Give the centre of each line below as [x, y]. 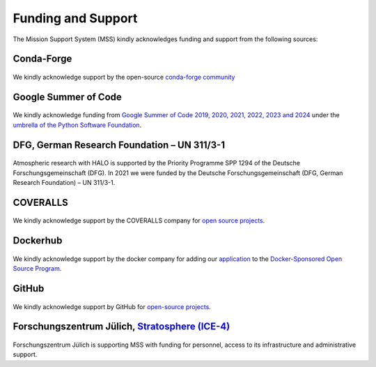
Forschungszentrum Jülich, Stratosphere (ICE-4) [122, 327]
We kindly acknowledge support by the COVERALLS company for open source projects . [139, 220]
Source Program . [37, 269]
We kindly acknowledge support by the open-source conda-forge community [124, 77]
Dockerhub [38, 241]
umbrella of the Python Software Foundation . [77, 125]
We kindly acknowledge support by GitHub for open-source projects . [112, 306]
